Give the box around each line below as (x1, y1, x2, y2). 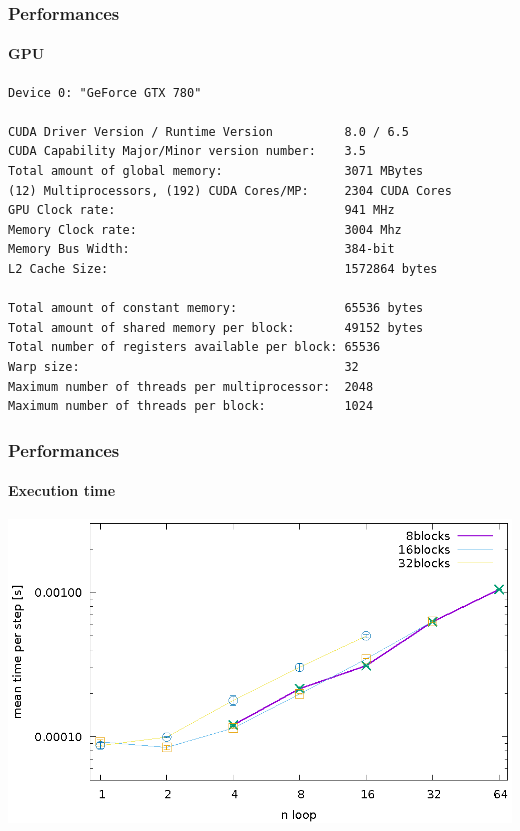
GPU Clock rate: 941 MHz (8, 203, 395, 218)
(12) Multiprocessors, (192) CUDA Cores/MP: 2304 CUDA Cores (8, 183, 452, 198)
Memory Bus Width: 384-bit (8, 242, 395, 257)
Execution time (8, 480, 116, 501)
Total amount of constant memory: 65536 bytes (8, 301, 424, 316)
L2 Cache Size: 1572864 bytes (8, 261, 438, 276)
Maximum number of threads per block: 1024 (8, 399, 374, 414)
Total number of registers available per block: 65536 (8, 340, 381, 355)
